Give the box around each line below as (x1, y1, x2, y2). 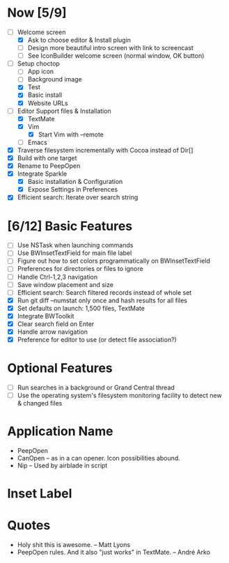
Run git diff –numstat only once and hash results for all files (17, 296, 188, 304)
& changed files (17, 399, 63, 408)
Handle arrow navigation (17, 327, 88, 336)
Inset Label (7, 486, 72, 502)
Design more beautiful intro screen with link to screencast (27, 44, 194, 52)
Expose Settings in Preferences (27, 185, 118, 194)
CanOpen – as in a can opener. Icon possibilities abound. (17, 454, 181, 463)
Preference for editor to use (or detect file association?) (17, 336, 177, 344)
